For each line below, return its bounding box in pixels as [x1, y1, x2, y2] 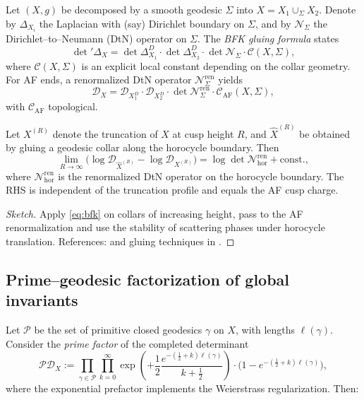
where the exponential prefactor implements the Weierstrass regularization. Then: [6, 380, 359, 395]
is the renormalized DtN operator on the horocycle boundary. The [58, 168, 344, 183]
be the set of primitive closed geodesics [34, 322, 202, 337]
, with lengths [235, 322, 296, 337]
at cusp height [172, 126, 234, 141]
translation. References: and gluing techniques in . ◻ [6, 234, 235, 249]
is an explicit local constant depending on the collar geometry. [81, 58, 351, 73]
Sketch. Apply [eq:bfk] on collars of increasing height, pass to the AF [6, 206, 303, 220]
